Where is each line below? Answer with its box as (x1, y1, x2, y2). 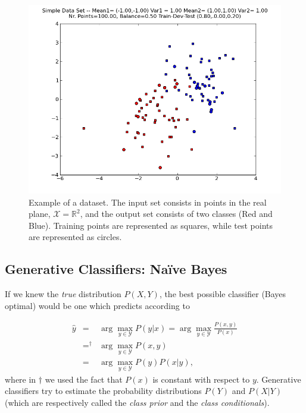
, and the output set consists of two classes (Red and (80, 207, 273, 220)
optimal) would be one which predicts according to (5, 299, 190, 311)
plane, (29, 207, 51, 220)
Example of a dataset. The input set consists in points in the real (29, 196, 267, 208)
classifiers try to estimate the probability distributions (5, 384, 202, 397)
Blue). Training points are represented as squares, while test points (29, 219, 273, 231)
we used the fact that (45, 373, 123, 385)
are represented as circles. (29, 231, 122, 243)
